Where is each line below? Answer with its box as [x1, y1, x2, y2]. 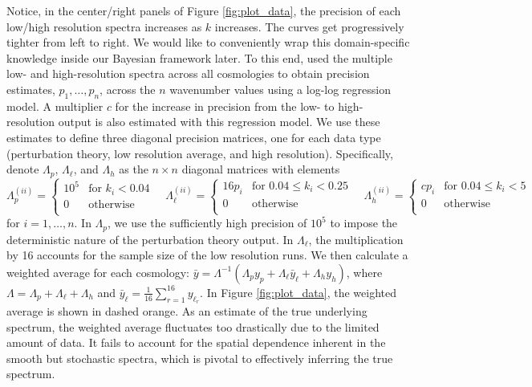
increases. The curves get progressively [214, 18, 404, 35]
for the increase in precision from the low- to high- [115, 97, 363, 114]
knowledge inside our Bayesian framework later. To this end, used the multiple [6, 49, 392, 66]
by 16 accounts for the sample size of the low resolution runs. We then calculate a [6, 246, 408, 263]
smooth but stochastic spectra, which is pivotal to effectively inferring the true [6, 349, 393, 366]
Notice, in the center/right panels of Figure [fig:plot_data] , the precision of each [6, 2, 401, 18]
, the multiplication [308, 230, 404, 247]
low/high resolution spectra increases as [6, 18, 202, 35]
